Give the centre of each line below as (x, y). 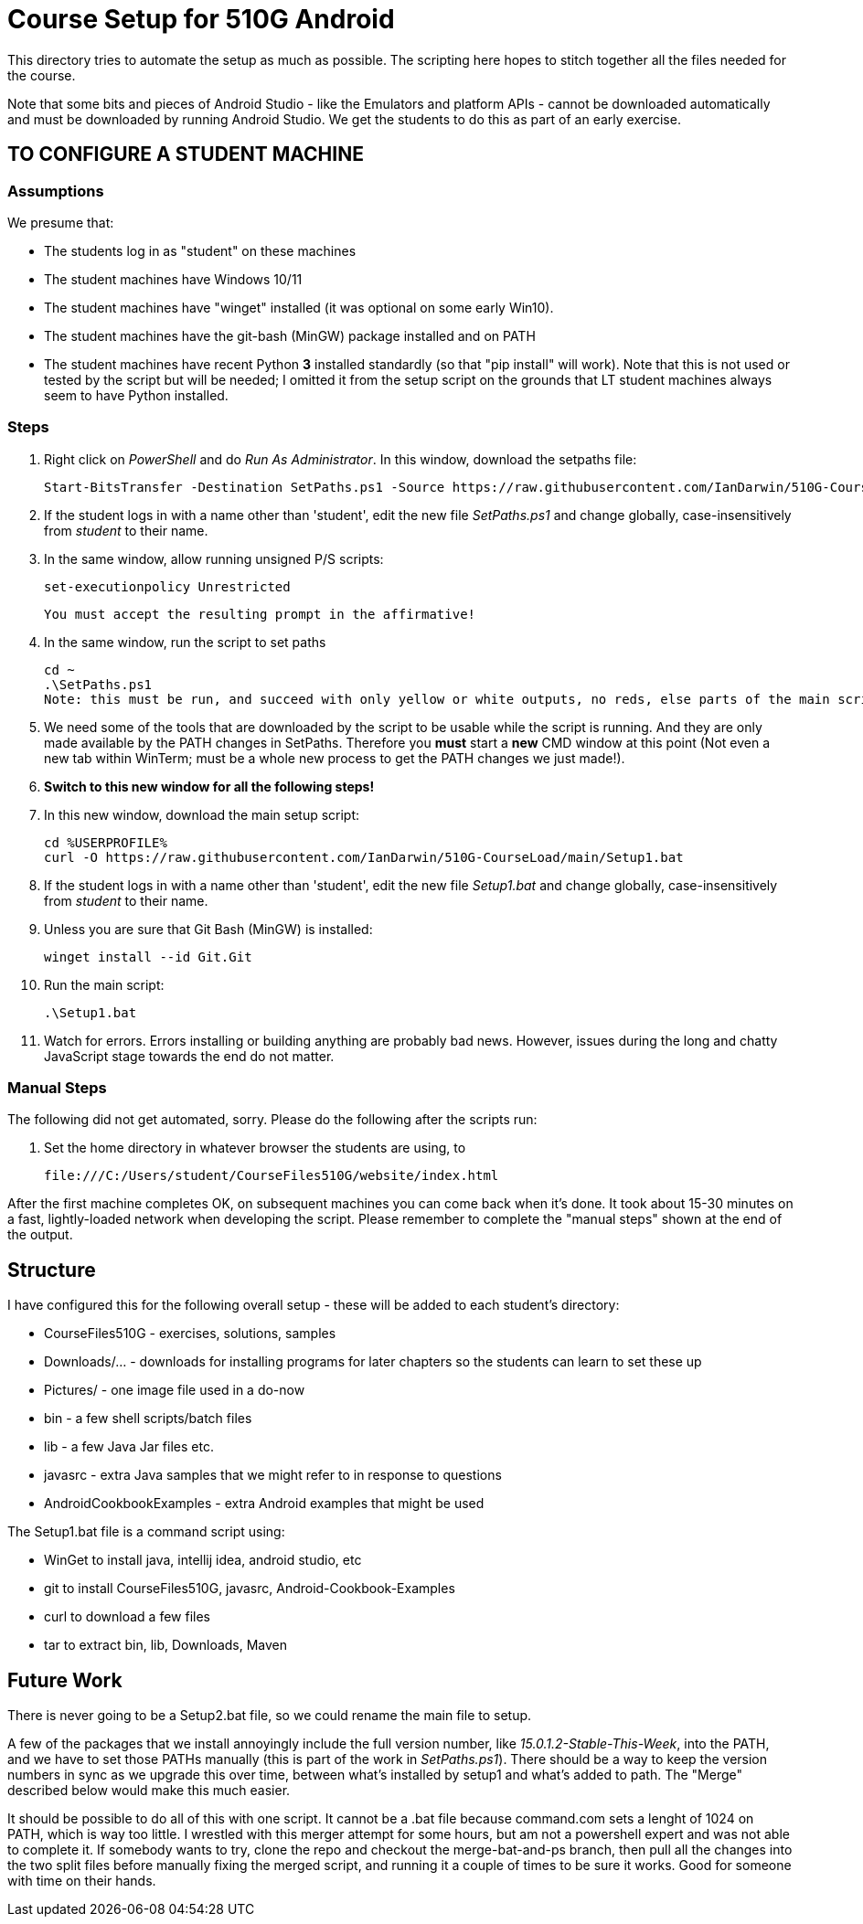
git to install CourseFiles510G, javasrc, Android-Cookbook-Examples (250, 1589)
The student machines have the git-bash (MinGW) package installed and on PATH (290, 335)
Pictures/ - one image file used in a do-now (175, 1390)
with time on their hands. (82, 1881)
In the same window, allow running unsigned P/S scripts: (214, 558)
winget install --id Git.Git (148, 957)
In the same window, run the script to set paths (185, 642)
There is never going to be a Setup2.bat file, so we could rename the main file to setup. (270, 1716)
